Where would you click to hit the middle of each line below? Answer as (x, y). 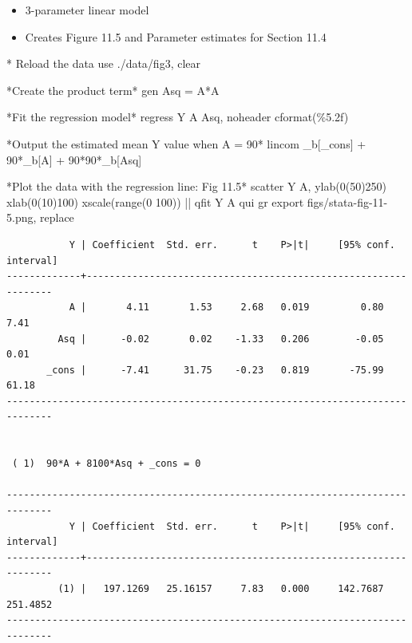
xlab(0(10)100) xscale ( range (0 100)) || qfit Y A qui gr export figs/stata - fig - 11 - (197, 201)
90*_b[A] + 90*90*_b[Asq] (74, 159)
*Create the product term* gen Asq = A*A (113, 90)
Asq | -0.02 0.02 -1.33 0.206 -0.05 (221, 339)
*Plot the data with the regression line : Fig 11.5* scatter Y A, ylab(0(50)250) (197, 186)
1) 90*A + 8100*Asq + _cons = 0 (112, 464)
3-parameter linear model (87, 10)
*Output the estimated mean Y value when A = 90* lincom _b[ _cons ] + (186, 143)
